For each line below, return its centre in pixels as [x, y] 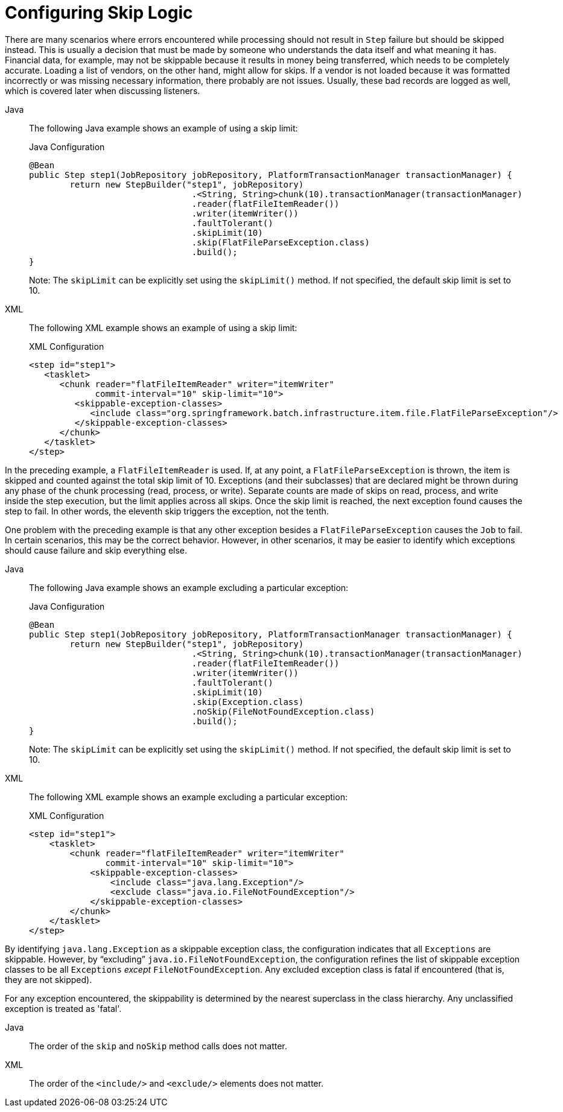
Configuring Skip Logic [99, 13]
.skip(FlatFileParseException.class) [281, 242]
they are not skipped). [49, 979]
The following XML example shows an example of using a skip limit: [163, 327]
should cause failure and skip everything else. [96, 550]
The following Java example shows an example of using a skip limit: [164, 128]
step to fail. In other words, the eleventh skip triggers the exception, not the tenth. [167, 511]
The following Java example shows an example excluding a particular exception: [189, 587]
